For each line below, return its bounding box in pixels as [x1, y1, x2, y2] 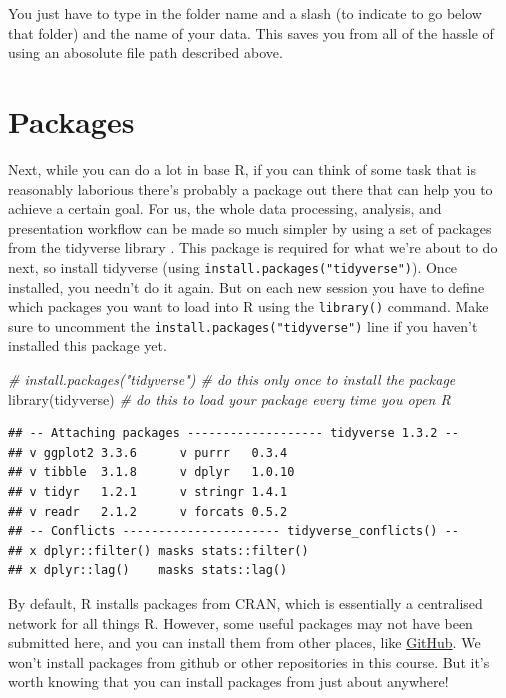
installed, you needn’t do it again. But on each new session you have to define [8, 276, 485, 297]
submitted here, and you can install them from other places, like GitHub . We [8, 632, 481, 653]
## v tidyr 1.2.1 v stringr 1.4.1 [8, 485, 288, 499]
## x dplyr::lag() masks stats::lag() [8, 563, 288, 578]
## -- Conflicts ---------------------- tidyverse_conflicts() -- [8, 524, 460, 539]
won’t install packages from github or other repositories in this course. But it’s [8, 651, 490, 672]
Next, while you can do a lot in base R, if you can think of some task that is [8, 158, 476, 179]
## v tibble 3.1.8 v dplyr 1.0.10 [8, 465, 295, 480]
